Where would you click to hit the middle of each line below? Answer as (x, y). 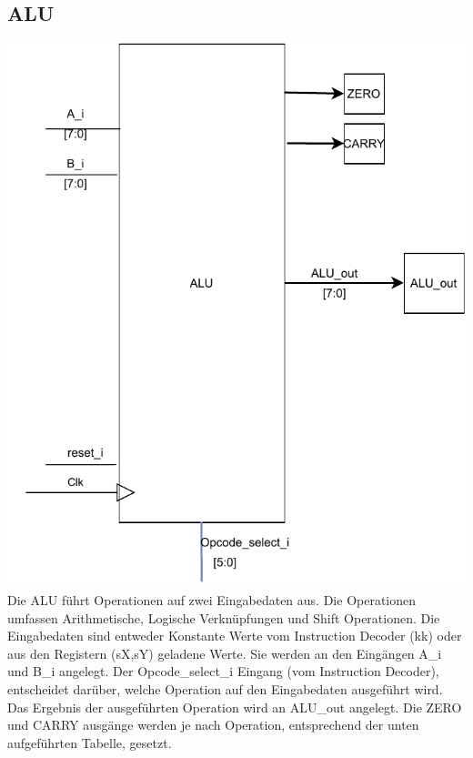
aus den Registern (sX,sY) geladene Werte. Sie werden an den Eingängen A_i (225, 653)
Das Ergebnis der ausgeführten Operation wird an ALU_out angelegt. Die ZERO (235, 707)
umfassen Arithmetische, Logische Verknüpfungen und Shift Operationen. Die (224, 617)
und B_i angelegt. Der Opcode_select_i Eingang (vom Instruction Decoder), (223, 671)
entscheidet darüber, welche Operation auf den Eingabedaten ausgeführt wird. (225, 688)
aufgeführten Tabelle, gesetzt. (90, 742)
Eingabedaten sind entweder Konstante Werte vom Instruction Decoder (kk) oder (235, 636)
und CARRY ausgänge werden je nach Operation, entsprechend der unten (213, 725)
